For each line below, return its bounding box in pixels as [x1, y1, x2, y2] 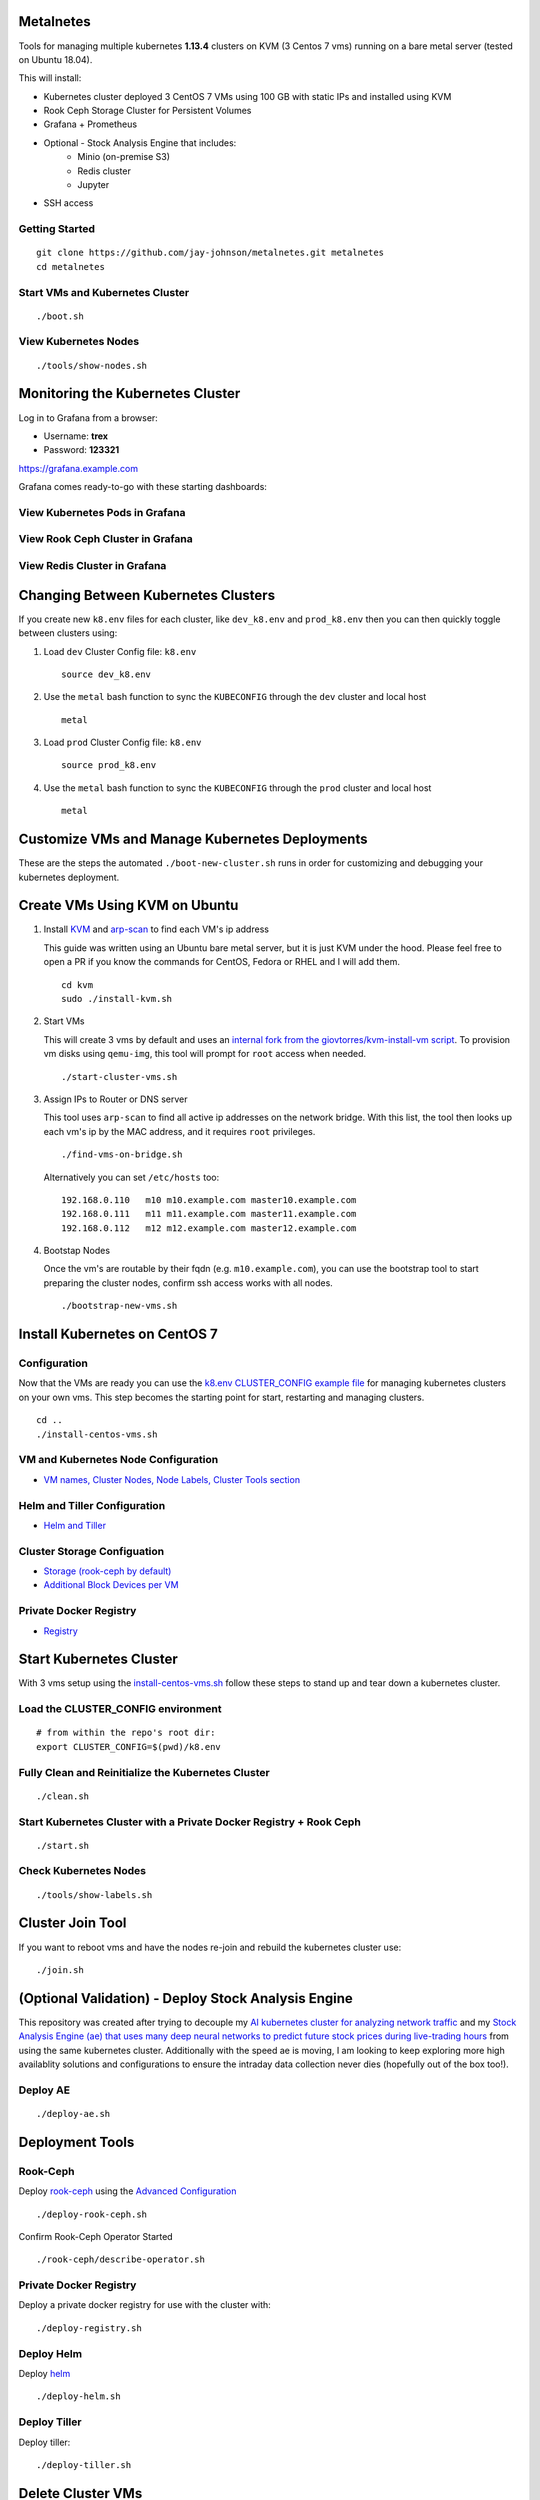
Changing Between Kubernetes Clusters [18, 586, 275, 604]
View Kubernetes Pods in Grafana [18, 505, 186, 519]
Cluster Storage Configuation [18, 1544, 165, 1558]
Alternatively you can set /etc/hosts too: [43, 1171, 220, 1183]
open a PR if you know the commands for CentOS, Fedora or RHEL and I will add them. [43, 956, 400, 968]
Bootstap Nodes [43, 1245, 110, 1257]
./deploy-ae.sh [36, 2108, 111, 2119]
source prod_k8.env [61, 760, 157, 771]
